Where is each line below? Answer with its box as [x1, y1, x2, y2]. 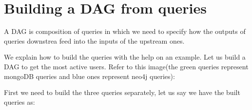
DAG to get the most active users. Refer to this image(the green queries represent [4, 61, 249, 71]
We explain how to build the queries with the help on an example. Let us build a [4, 52, 246, 62]
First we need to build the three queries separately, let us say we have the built [4, 87, 240, 97]
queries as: [4, 96, 35, 107]
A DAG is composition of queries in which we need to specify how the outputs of [4, 26, 246, 36]
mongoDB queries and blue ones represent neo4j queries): [4, 71, 175, 81]
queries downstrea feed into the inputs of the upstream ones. [4, 35, 185, 46]
